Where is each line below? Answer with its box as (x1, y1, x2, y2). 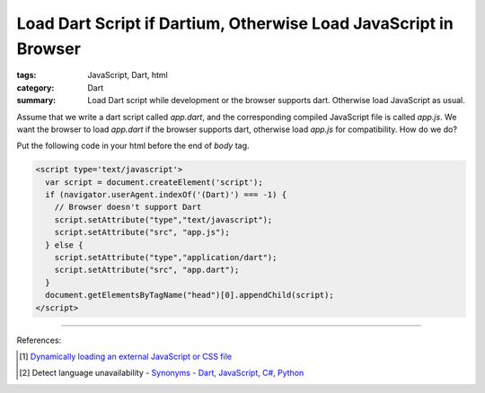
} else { (45, 240, 84, 250)
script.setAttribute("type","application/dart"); (54, 252, 278, 263)
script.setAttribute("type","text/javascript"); (54, 214, 273, 224)
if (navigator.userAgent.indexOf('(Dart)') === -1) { (45, 189, 287, 200)
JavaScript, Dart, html (87, 70, 168, 81)
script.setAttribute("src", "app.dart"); (54, 265, 240, 275)
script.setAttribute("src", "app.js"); (54, 227, 231, 238)
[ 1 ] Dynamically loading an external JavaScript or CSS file (19, 351, 233, 362)
